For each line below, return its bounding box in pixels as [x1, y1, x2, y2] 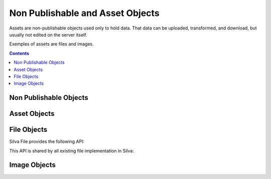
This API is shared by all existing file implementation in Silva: [9, 147, 134, 153]
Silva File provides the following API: [9, 138, 85, 144]
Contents [9, 50, 30, 56]
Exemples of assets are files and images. [9, 41, 94, 47]
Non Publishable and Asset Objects [9, 7, 160, 18]
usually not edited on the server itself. [9, 31, 87, 37]
